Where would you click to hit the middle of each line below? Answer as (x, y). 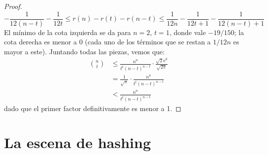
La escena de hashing (77, 142)
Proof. (13, 6)
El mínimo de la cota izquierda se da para (67, 32)
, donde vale (188, 32)
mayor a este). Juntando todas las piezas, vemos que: (84, 51)
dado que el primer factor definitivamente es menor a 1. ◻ (93, 108)
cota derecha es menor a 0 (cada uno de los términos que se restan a (108, 42)
